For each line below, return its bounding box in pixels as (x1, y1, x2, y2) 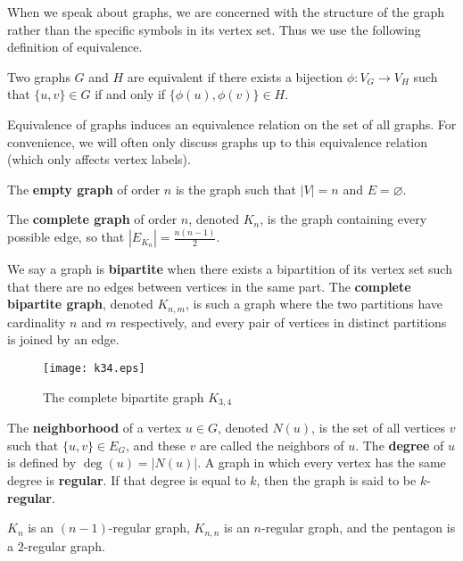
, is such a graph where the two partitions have (185, 294, 443, 313)
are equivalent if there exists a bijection (127, 67, 343, 86)
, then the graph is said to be (256, 470, 417, 489)
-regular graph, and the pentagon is (261, 518, 456, 537)
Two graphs (7, 67, 70, 86)
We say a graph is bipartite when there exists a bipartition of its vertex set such (7, 260, 452, 278)
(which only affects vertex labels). (7, 150, 191, 169)
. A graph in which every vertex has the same (197, 453, 446, 472)
